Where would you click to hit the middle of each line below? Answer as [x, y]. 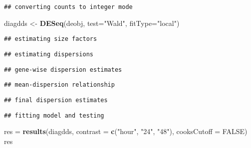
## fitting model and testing [54, 115]
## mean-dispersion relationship [59, 85]
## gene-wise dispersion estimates [63, 70]
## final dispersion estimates [56, 100]
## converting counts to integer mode [68, 7]
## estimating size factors [51, 39]
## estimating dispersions [49, 54]
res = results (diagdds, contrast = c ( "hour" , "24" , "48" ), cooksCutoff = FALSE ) [126, 131]
